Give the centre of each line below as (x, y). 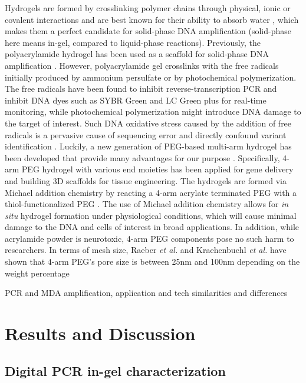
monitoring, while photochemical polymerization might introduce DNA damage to (153, 111)
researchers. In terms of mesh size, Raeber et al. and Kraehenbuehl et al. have (146, 250)
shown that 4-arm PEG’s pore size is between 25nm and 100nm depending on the (152, 262)
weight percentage (37, 273)
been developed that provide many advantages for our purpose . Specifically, (142, 157)
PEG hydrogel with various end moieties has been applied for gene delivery (157, 169)
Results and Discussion (100, 333)
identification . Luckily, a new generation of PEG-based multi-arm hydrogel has (148, 146)
